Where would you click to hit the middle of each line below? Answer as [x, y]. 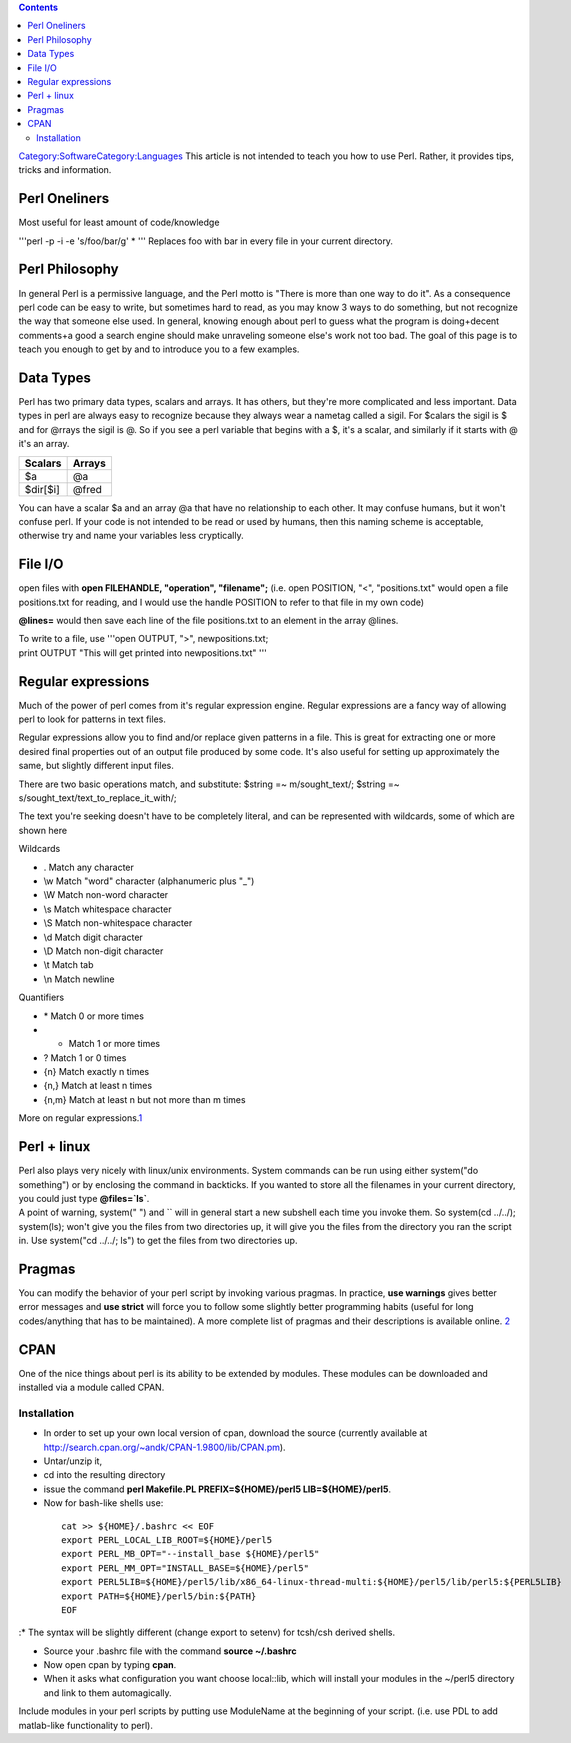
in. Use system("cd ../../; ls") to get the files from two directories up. [158, 1241]
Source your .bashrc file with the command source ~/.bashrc [170, 1651]
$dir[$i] [42, 489]
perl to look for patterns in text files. [92, 719]
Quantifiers [41, 997]
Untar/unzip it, [73, 1461]
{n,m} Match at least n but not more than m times [144, 1099]
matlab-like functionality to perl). [86, 1725]
